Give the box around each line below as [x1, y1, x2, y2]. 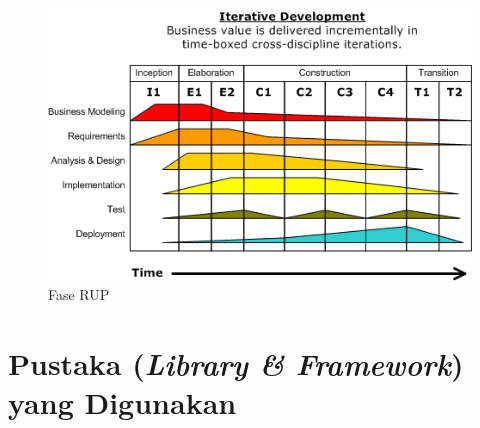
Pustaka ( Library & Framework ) [8, 343, 464, 384]
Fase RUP [48, 284, 110, 305]
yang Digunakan [8, 382, 237, 423]
